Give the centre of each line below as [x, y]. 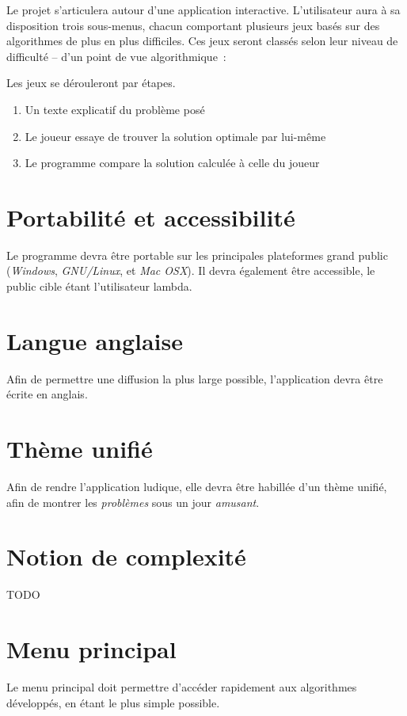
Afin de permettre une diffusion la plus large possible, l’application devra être [195, 378]
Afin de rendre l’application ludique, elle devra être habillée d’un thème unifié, [197, 487]
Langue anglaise [95, 340]
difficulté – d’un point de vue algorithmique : [116, 56]
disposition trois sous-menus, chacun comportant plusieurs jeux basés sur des [193, 25]
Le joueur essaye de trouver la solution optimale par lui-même [175, 136]
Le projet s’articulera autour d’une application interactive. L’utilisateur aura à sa [203, 10]
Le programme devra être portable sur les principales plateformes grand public [197, 255]
